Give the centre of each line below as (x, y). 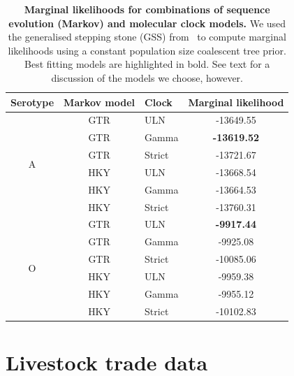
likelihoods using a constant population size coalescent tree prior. (147, 50)
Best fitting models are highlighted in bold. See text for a (147, 64)
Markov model (100, 102)
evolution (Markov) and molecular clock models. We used (147, 23)
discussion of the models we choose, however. (147, 77)
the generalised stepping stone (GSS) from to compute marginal (147, 37)
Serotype (32, 102)
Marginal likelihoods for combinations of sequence (147, 9)
